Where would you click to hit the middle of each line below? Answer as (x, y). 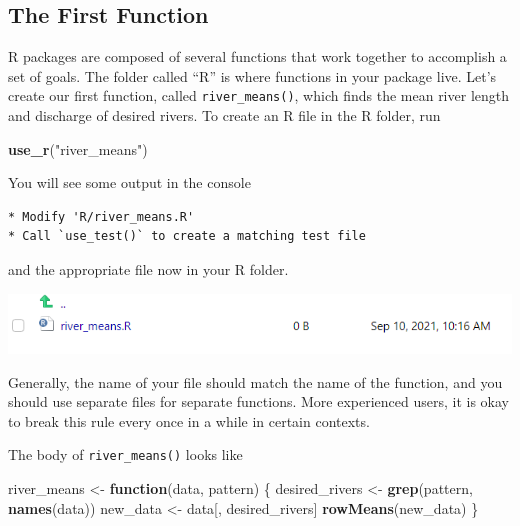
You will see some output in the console (129, 182)
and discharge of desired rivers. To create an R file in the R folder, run (224, 115)
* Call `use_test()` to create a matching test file (187, 236)
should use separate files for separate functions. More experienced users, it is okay (259, 401)
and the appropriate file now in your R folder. (148, 269)
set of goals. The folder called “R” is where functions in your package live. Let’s (252, 75)
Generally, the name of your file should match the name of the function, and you (255, 381)
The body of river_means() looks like (125, 454)
